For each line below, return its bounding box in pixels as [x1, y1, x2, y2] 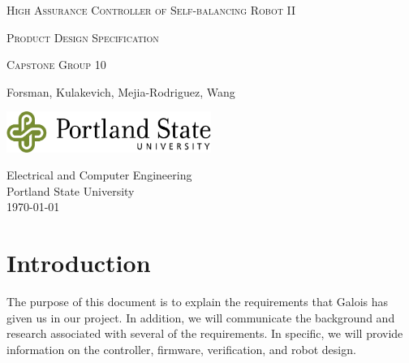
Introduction [6, 246, 151, 279]
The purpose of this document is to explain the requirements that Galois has [6, 293, 389, 310]
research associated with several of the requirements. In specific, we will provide [6, 325, 403, 342]
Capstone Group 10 [6, 56, 106, 73]
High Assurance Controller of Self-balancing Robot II [6, 2, 296, 18]
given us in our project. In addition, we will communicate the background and [6, 309, 395, 326]
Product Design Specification [6, 28, 159, 45]
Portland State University [6, 182, 135, 199]
